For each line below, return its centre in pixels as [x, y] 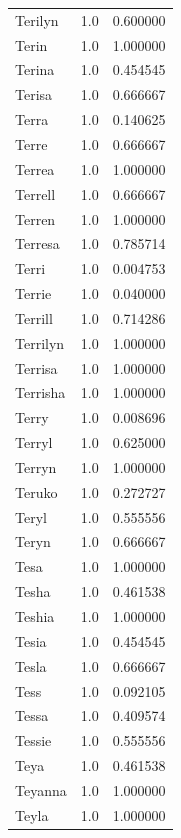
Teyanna [41, 789]
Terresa [37, 243]
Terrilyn [40, 342]
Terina [35, 69]
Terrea [35, 168]
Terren [35, 218]
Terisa [34, 94]
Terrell [35, 193]
